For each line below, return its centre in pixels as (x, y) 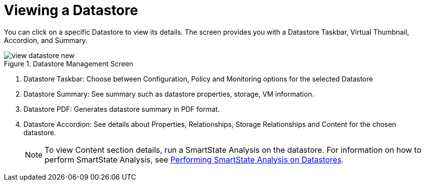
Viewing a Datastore (71, 10)
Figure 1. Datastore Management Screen (69, 63)
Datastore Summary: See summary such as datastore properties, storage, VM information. (169, 94)
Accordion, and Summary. (46, 40)
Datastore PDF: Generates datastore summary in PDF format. (122, 109)
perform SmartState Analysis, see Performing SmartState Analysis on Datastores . (194, 159)
